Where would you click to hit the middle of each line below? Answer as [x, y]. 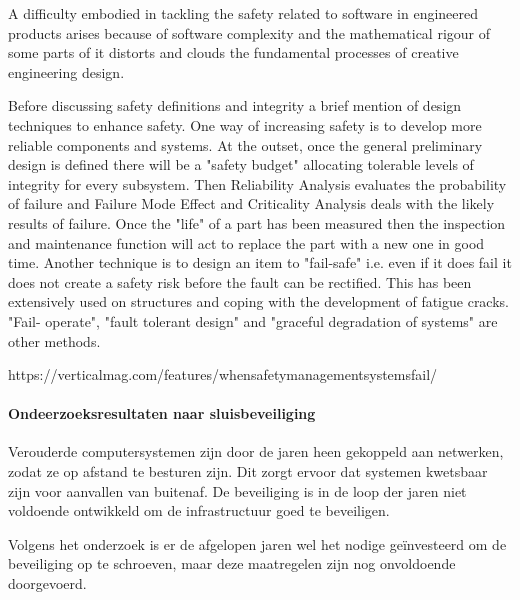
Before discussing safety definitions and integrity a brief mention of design [235, 105]
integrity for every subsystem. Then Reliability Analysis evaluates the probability [257, 183]
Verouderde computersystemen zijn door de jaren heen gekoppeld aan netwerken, [256, 451]
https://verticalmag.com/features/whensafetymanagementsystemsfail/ [223, 374]
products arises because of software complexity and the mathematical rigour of [249, 32]
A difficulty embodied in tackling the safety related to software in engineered [243, 13]
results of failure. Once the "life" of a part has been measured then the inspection [257, 222]
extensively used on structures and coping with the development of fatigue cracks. [258, 301]
